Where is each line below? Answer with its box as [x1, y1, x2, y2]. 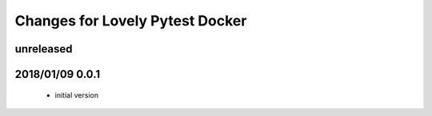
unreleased [14, 42, 73, 56]
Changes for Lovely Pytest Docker [14, 12, 247, 29]
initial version [54, 90, 99, 99]
